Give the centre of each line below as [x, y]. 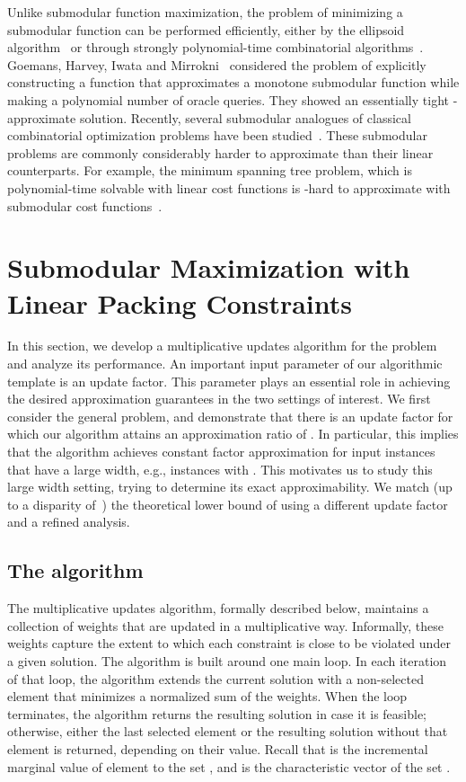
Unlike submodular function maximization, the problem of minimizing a [205, 12]
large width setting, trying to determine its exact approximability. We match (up [230, 487]
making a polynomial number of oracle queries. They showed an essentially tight [228, 99]
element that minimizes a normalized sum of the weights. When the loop [207, 696]
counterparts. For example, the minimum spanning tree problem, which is [210, 170]
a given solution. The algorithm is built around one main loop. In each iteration [227, 660]
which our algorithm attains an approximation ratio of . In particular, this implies [233, 434]
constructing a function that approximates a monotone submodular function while [233, 82]
